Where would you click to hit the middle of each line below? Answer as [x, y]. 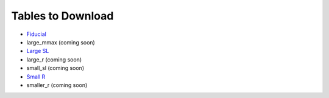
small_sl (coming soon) [55, 68]
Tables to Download [62, 16]
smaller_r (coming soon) [57, 85]
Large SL [38, 51]
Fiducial [37, 34]
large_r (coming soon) [54, 59]
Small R [36, 77]
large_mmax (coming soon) [61, 42]
